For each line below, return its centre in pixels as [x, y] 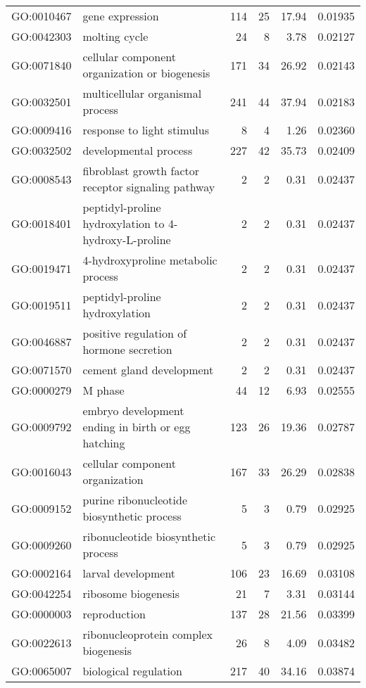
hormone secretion [127, 349]
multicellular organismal [142, 93]
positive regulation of [135, 333]
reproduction [114, 614]
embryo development [133, 410]
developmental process [138, 150]
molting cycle [115, 36]
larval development [129, 573]
